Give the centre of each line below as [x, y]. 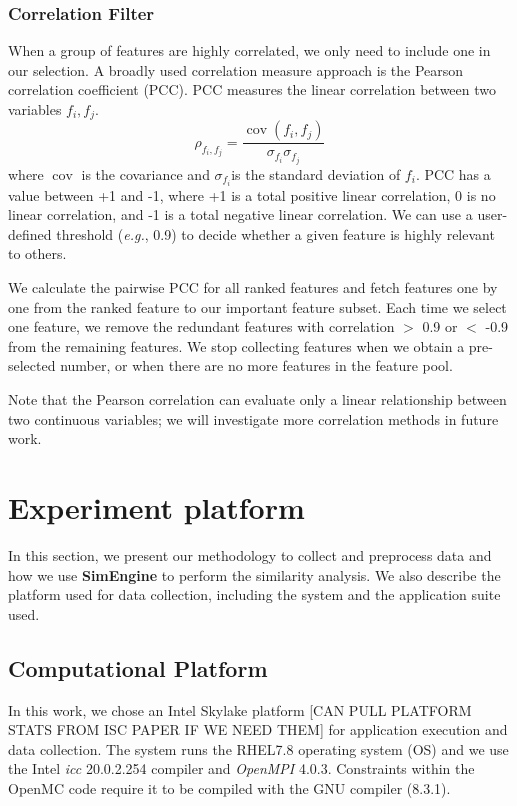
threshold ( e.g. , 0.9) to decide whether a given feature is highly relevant [275, 233]
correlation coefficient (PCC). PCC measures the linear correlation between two [252, 89]
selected [32, 365]
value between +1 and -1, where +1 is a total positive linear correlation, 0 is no [252, 194]
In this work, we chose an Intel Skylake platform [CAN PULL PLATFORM [240, 709]
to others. [37, 253]
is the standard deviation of [316, 173]
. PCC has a [453, 173]
